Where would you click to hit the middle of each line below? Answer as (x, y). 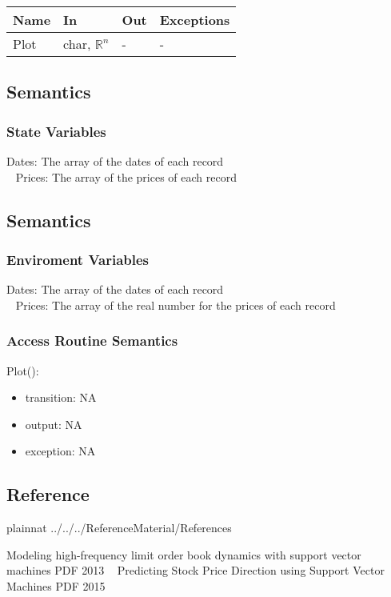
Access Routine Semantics (92, 341)
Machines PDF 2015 (56, 585)
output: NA (54, 424)
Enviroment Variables (78, 259)
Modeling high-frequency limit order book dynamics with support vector (184, 554)
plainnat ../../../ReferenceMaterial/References (119, 528)
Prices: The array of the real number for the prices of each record (176, 305)
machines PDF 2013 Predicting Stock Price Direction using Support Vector (195, 570)
